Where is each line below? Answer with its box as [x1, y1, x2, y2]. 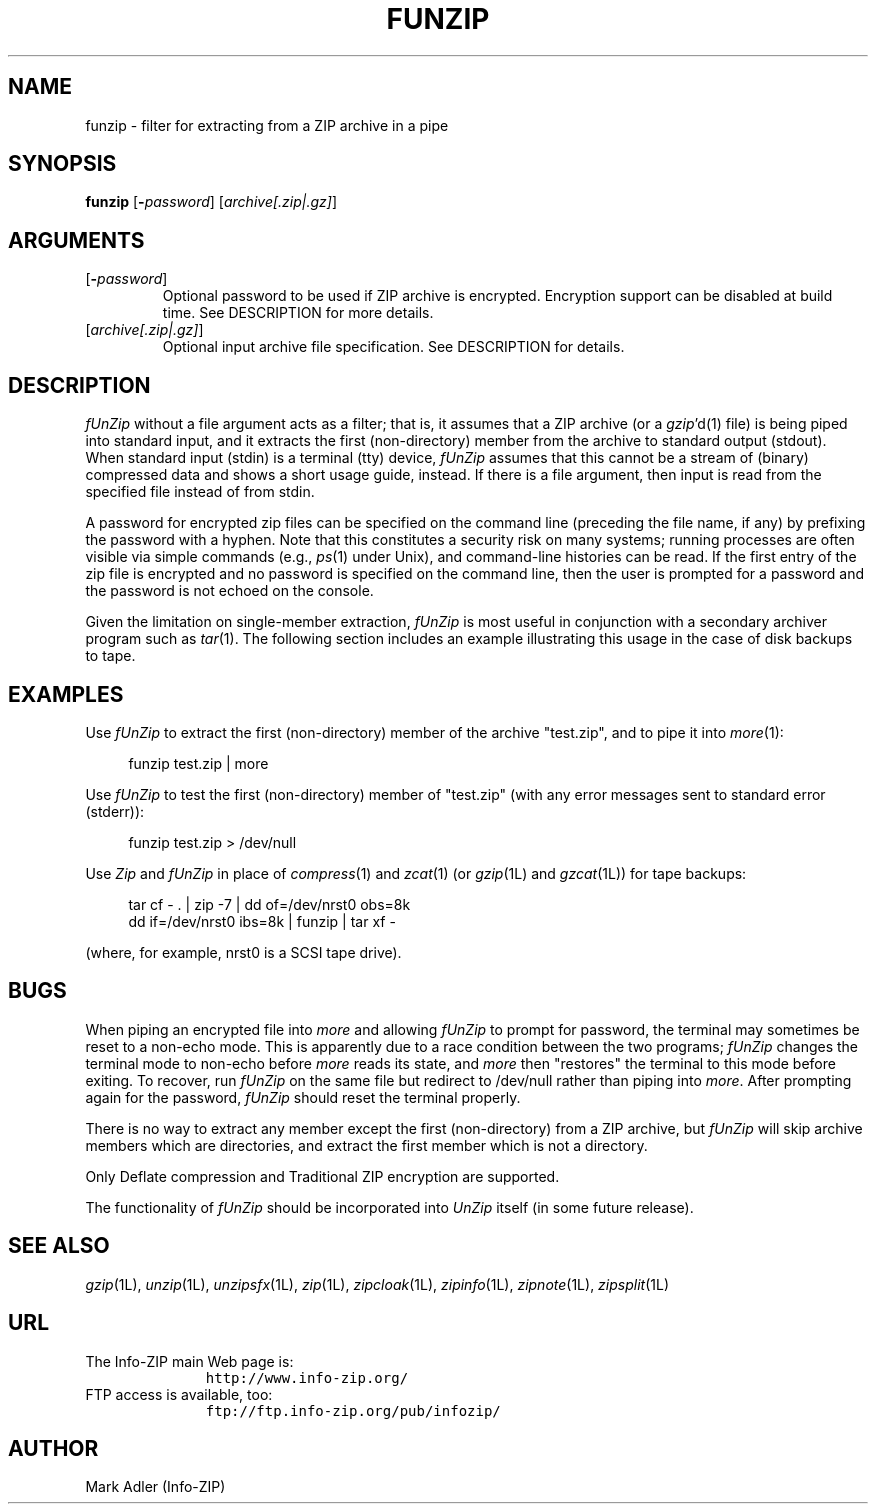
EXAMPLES [8, 681, 124, 707]
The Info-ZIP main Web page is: [85, 1352, 294, 1370]
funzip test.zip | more [128, 754, 269, 772]
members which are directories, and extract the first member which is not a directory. [85, 1136, 648, 1154]
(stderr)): [85, 802, 145, 820]
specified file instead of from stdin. [85, 483, 315, 501]
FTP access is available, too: [85, 1385, 273, 1403]
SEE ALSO [8, 1233, 110, 1259]
